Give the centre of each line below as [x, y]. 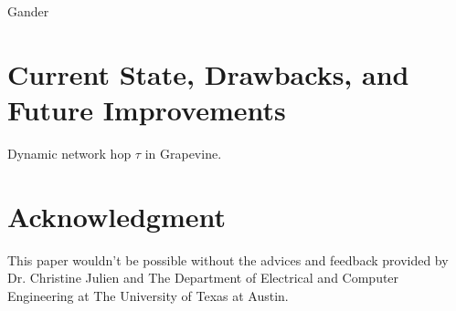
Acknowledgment [117, 216]
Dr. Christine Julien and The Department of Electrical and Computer [203, 278]
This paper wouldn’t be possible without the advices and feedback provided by [228, 259]
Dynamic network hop [69, 153]
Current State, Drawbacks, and [208, 73]
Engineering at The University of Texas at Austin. [148, 295]
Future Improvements [147, 109]
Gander [28, 11]
